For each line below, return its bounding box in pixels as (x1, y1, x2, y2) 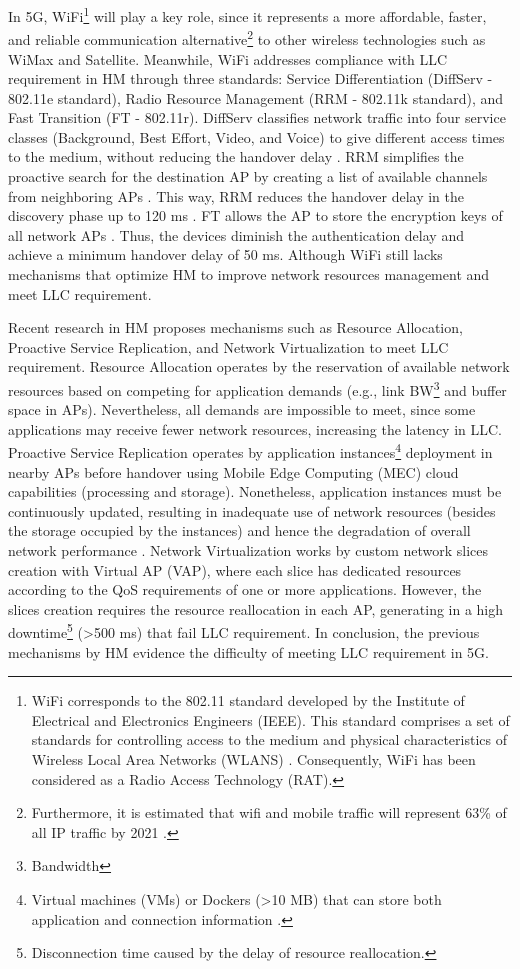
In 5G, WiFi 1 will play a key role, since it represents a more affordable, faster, (8, 3, 487, 26)
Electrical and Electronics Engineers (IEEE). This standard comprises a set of (31, 709, 510, 730)
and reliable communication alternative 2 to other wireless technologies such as (8, 26, 486, 49)
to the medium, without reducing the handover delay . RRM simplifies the (8, 146, 464, 167)
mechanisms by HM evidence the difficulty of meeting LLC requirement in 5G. (8, 641, 489, 662)
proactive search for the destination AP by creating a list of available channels (8, 166, 488, 187)
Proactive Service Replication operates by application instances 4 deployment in (8, 439, 493, 463)
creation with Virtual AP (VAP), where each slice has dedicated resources (8, 559, 462, 580)
